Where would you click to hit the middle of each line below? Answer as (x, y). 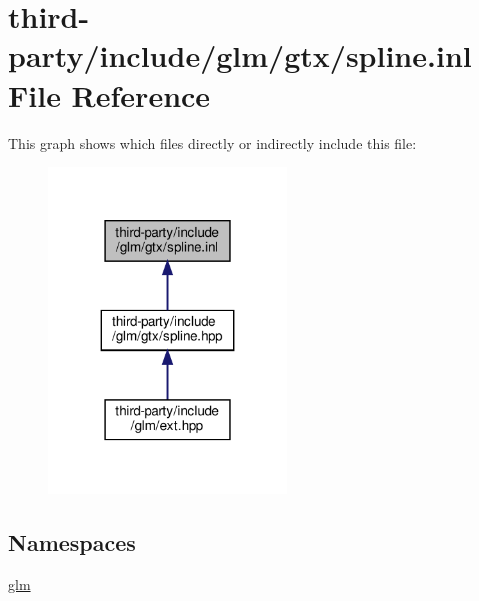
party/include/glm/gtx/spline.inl (240, 55)
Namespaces (72, 542)
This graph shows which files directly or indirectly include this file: (212, 142)
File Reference (109, 94)
